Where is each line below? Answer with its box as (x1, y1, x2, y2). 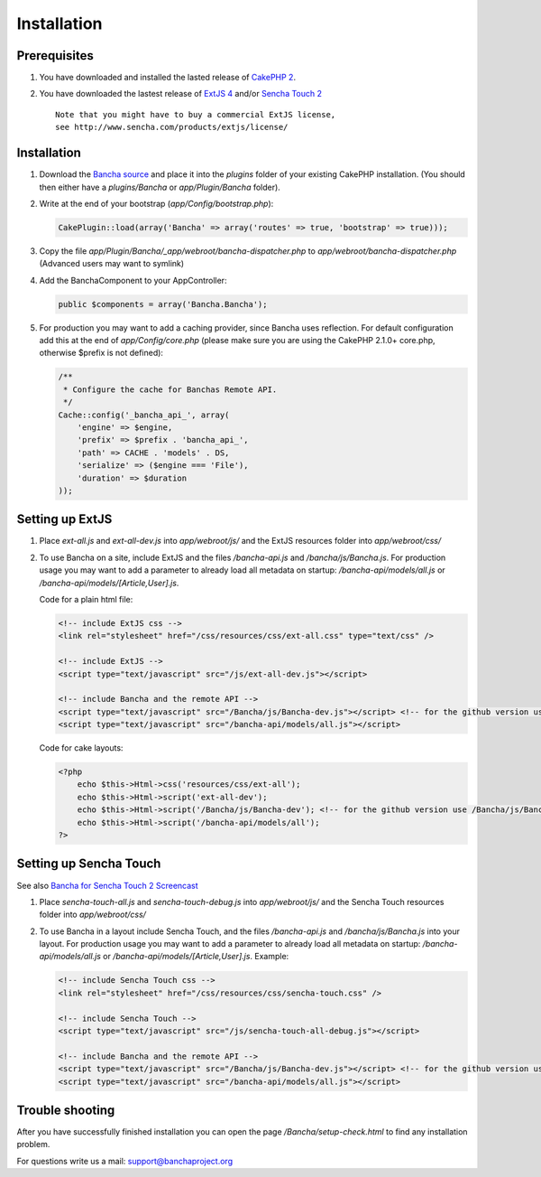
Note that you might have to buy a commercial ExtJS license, (55, 109, 336, 119)
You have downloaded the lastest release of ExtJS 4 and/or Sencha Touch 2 (39, 89, 323, 99)
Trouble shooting (16, 1102, 115, 1117)
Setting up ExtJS (16, 511, 113, 528)
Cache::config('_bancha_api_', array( (58, 409, 230, 420)
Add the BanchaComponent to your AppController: (39, 275, 227, 285)
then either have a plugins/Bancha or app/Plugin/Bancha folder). (39, 182, 281, 192)
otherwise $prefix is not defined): (39, 348, 164, 359)
